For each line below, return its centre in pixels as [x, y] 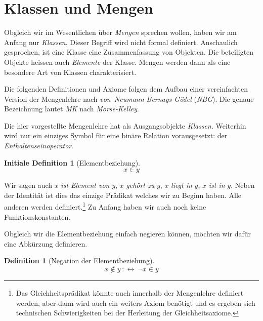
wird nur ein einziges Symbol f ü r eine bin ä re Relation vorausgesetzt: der [116, 135]
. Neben [243, 185]
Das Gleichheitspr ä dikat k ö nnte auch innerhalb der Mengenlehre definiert [130, 293]
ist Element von [85, 185]
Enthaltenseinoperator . [39, 146]
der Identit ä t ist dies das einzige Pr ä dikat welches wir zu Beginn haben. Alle [123, 195]
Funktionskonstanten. [37, 216]
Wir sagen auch [28, 185]
